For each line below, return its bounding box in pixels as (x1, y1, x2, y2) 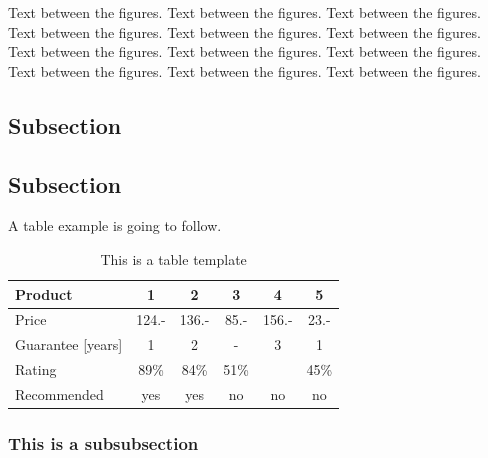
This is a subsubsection (8, 430, 199, 455)
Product (15, 283, 73, 304)
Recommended (15, 383, 104, 404)
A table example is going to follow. (8, 215, 222, 236)
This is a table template (100, 248, 247, 269)
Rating (15, 359, 57, 380)
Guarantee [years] (15, 334, 123, 355)
